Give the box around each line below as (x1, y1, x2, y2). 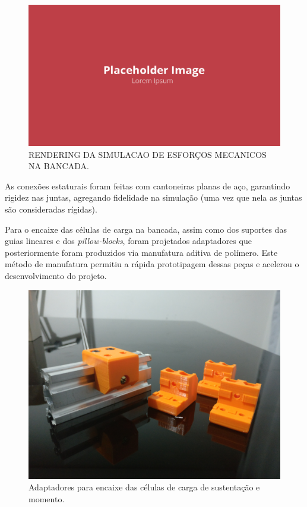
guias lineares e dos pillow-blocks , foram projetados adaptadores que (5, 235, 252, 247)
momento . (29, 492, 65, 505)
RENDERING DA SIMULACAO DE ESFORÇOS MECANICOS (29, 148, 267, 160)
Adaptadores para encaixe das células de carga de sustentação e (29, 481, 260, 493)
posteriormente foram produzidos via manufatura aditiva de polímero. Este (5, 246, 278, 258)
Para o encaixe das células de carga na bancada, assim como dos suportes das (5, 223, 287, 235)
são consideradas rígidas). (5, 203, 97, 216)
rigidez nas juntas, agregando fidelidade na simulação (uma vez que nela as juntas (5, 191, 302, 204)
